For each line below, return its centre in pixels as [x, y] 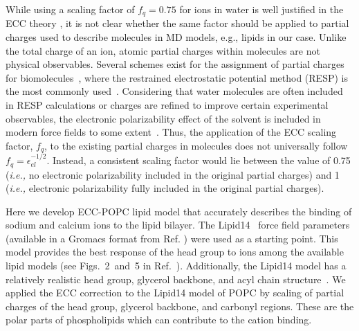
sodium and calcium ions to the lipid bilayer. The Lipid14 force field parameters [178, 225]
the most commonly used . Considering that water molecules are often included [174, 91]
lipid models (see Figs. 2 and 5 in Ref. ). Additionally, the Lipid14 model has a [176, 266]
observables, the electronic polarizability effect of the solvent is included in [163, 118]
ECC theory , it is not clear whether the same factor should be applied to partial [177, 23]
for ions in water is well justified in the [261, 9]
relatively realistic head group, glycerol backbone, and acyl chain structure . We [176, 279]
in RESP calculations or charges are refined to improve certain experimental [167, 105]
